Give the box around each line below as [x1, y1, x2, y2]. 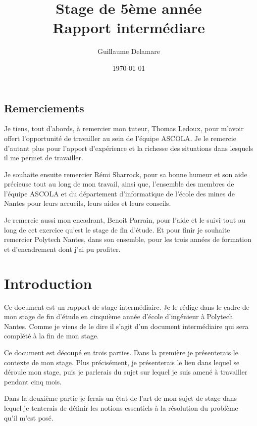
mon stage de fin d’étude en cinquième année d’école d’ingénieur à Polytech [4, 311, 233, 322]
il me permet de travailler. [4, 152, 83, 163]
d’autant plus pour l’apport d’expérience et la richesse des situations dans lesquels [4, 142, 253, 153]
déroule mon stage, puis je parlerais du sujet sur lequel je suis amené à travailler [4, 367, 248, 377]
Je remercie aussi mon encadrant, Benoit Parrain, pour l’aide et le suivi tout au [4, 215, 246, 225]
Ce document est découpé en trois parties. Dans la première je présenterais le [4, 347, 238, 357]
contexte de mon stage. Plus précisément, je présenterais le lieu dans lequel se [4, 357, 240, 367]
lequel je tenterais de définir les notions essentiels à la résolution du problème [4, 402, 238, 413]
